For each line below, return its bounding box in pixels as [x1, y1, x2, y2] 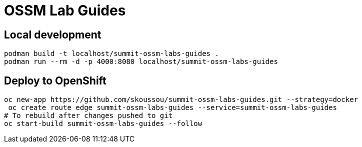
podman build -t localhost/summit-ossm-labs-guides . [4, 49, 219, 58]
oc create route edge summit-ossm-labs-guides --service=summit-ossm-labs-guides [8, 103, 337, 112]
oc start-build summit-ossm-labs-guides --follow [4, 119, 202, 128]
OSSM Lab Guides [4, 2, 126, 19]
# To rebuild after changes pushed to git [4, 111, 173, 120]
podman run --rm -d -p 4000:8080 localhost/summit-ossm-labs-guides [4, 57, 278, 66]
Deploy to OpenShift [4, 74, 106, 87]
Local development [4, 28, 101, 41]
